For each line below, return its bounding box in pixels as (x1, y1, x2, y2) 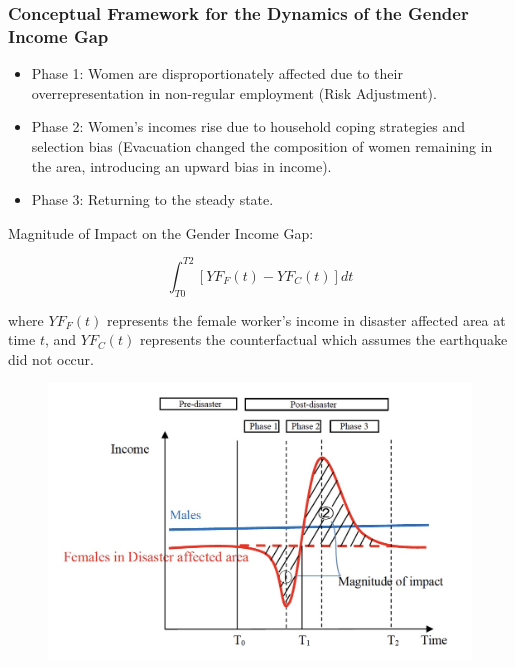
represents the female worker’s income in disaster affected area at (106, 309, 506, 330)
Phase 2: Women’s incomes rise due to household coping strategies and (31, 116, 466, 137)
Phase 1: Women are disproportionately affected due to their (31, 63, 403, 84)
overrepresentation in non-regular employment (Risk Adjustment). (31, 82, 437, 103)
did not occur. (8, 348, 95, 369)
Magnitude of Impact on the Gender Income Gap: (8, 222, 314, 243)
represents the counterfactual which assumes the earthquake (139, 329, 508, 350)
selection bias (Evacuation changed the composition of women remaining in (31, 135, 493, 156)
